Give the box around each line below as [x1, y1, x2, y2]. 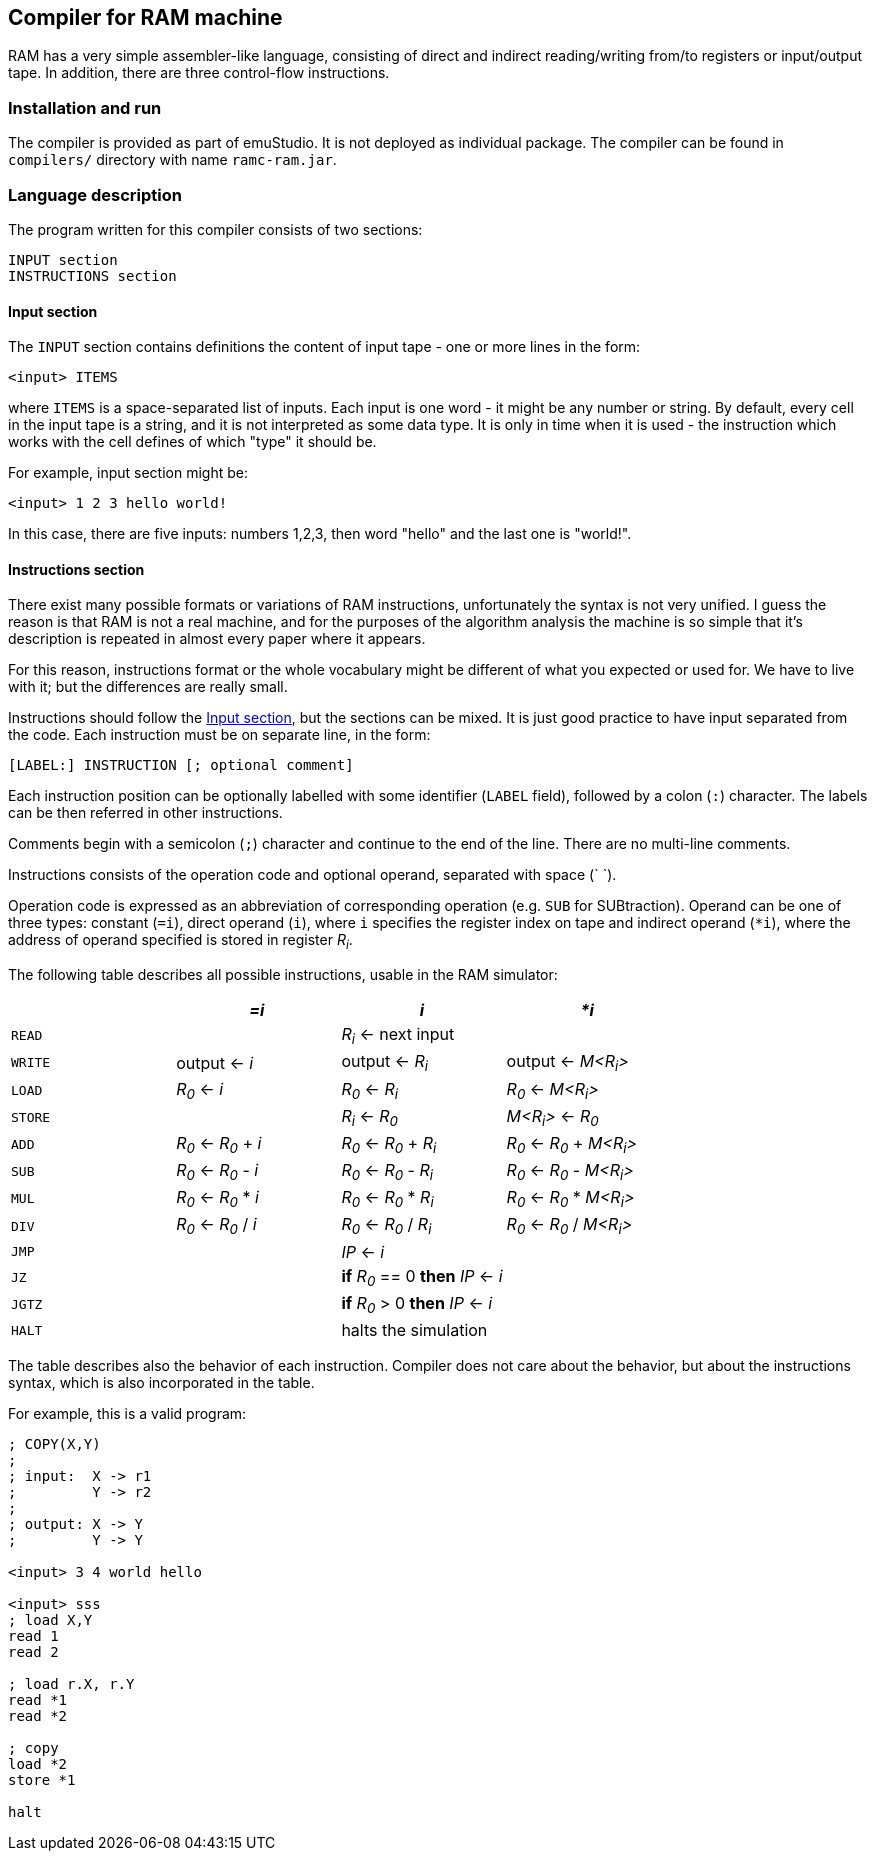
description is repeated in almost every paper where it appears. [8, 630, 426, 648]
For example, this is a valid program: [8, 1405, 247, 1423]
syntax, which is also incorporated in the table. [8, 1374, 315, 1392]
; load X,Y [8, 1612, 93, 1629]
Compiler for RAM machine [8, 5, 283, 30]
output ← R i [341, 1051, 428, 1075]
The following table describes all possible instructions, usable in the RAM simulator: [8, 966, 558, 984]
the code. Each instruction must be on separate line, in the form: [8, 726, 431, 744]
